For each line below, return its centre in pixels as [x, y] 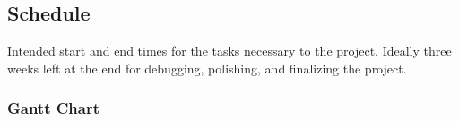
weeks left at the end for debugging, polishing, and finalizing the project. [207, 68]
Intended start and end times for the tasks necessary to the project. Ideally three [229, 51]
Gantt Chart [54, 108]
